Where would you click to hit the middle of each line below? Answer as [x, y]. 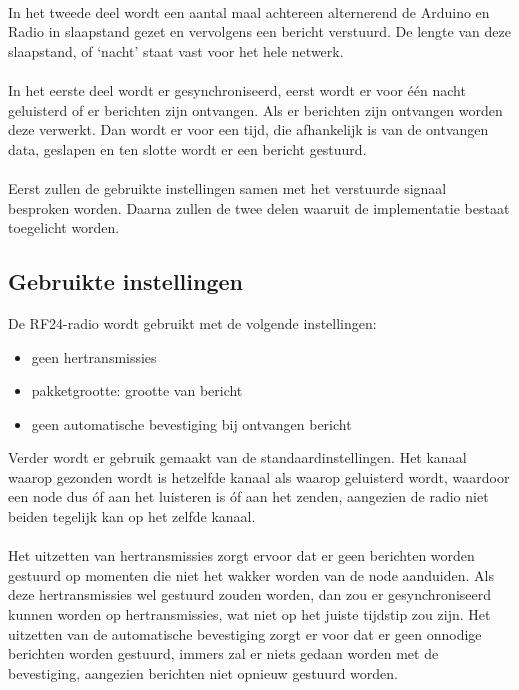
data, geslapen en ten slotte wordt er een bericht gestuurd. [187, 148]
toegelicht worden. [64, 227]
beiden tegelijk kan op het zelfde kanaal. [132, 516]
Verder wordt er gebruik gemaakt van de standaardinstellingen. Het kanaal [237, 457]
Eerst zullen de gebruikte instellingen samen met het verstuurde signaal [227, 187]
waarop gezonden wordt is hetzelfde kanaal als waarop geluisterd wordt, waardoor [259, 476]
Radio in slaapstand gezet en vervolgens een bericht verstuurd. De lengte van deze [259, 31]
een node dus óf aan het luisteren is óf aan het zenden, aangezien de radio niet [248, 496]
